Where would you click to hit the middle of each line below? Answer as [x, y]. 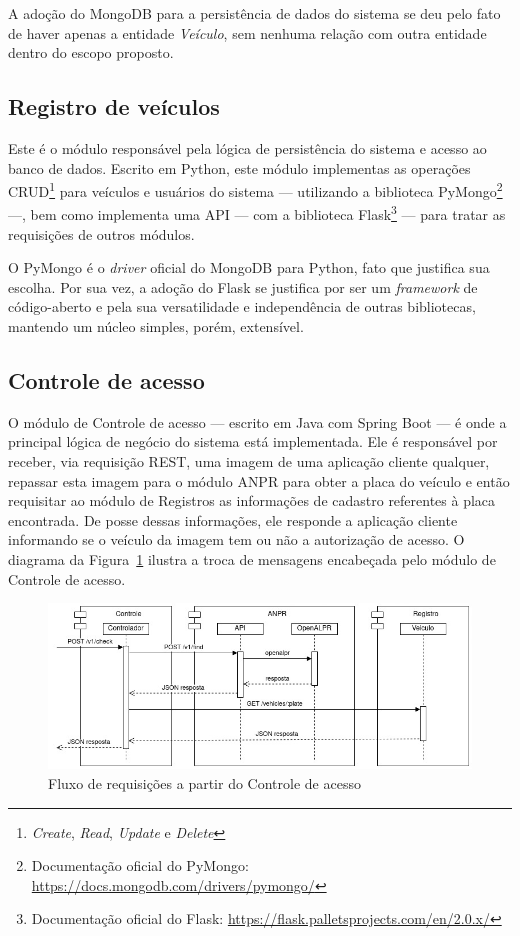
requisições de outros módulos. [101, 233]
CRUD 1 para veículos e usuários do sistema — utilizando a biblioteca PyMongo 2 [255, 189]
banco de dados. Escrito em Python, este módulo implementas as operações [239, 167]
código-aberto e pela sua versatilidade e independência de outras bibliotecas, [242, 306]
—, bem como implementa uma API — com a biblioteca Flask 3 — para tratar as [257, 213]
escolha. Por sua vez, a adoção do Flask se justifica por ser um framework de [243, 286]
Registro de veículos [114, 106]
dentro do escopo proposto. [91, 52]
